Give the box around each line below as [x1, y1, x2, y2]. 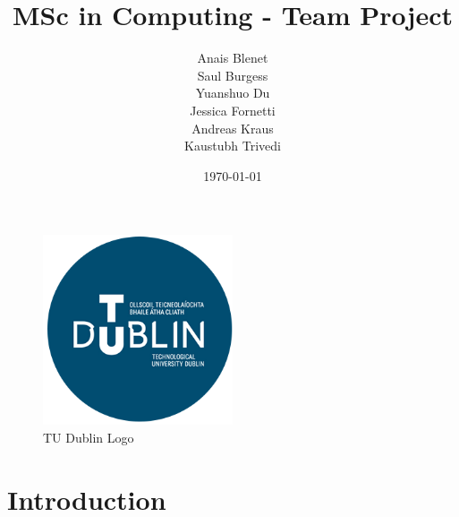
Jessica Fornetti [190, 100, 276, 119]
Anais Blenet [197, 48, 268, 67]
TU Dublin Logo [43, 427, 134, 446]
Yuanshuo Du [195, 83, 270, 102]
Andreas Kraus [191, 118, 274, 137]
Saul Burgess [197, 65, 268, 84]
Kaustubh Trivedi [184, 136, 281, 155]
